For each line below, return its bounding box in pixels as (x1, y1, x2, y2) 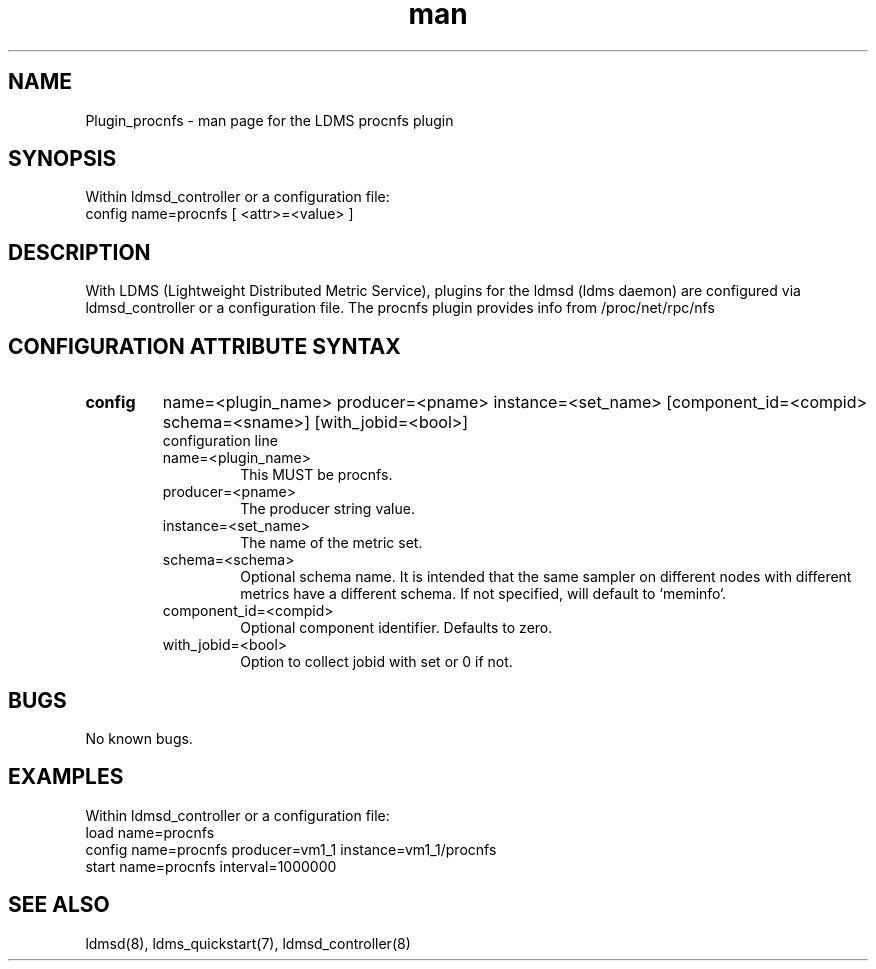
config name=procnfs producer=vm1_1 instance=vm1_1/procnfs (85, 840, 497, 858)
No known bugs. (85, 729, 193, 747)
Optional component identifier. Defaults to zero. (240, 619, 553, 637)
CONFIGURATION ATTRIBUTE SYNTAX (8, 333, 401, 359)
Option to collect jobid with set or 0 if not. (240, 653, 513, 671)
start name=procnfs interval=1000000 (85, 857, 337, 875)
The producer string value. (240, 500, 415, 518)
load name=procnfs (85, 823, 215, 841)
